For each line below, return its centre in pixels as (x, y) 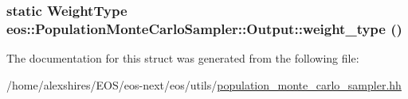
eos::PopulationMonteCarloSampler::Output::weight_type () (204, 28)
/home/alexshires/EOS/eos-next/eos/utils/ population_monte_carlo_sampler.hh (204, 84)
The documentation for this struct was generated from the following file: (183, 58)
